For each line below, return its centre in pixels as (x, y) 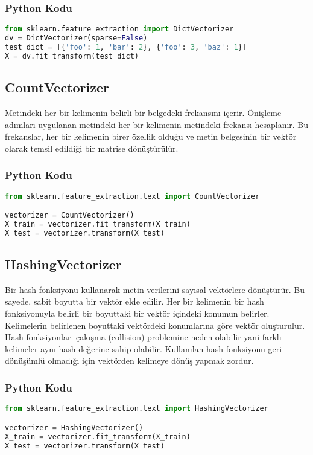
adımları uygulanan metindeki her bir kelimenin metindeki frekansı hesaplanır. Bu (157, 124)
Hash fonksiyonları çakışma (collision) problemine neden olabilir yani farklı (143, 337)
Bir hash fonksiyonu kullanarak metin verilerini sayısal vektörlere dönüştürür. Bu (155, 289)
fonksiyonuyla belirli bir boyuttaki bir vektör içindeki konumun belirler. (137, 313)
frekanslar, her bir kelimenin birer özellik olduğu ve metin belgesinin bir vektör (151, 136)
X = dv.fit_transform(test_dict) (72, 56)
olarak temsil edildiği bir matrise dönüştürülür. (92, 148)
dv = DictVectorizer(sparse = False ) (76, 38)
